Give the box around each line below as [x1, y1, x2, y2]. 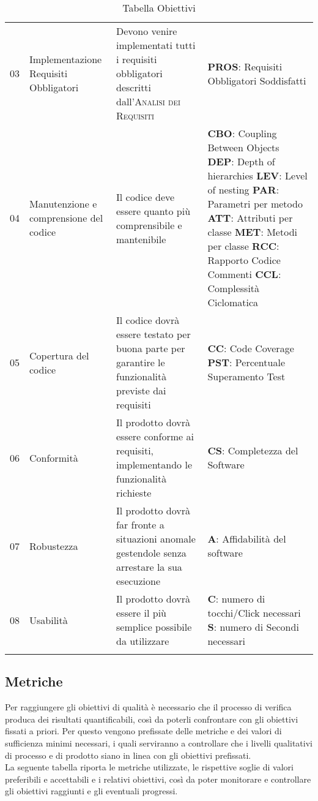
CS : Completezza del [207, 443, 298, 457]
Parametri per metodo [207, 197, 303, 211]
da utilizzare [116, 634, 169, 648]
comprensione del [29, 211, 103, 225]
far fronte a [116, 517, 165, 532]
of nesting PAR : [207, 182, 279, 197]
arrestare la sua [116, 560, 182, 574]
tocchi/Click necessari [207, 606, 301, 620]
